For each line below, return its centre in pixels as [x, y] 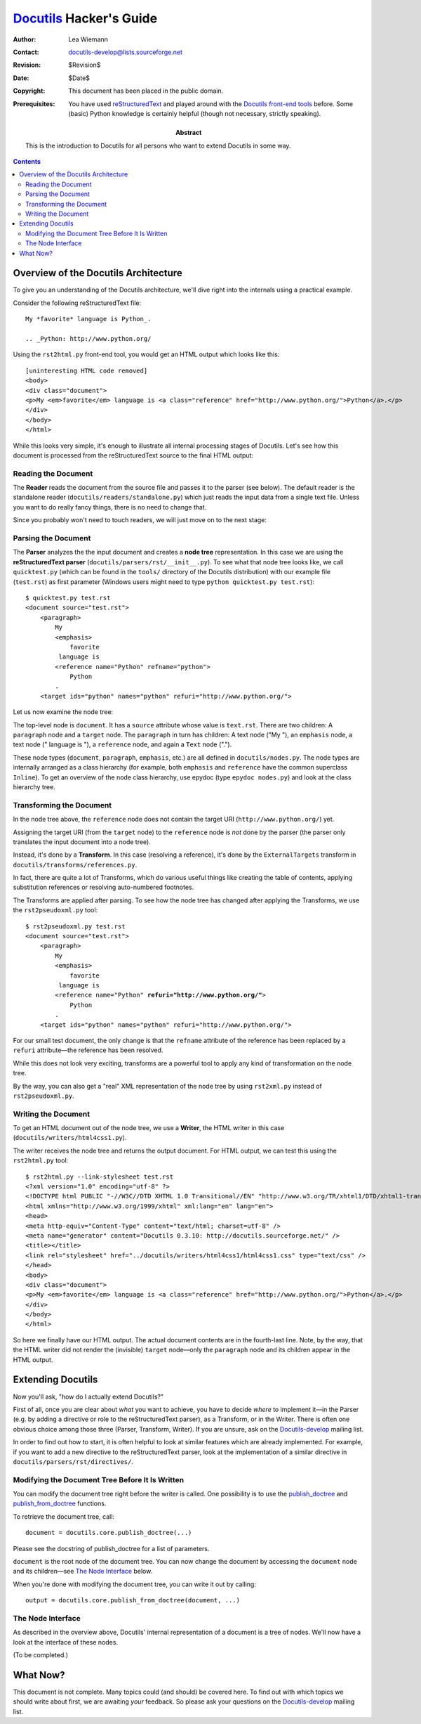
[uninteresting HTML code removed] [87, 370]
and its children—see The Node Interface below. [83, 1571]
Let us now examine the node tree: [63, 712]
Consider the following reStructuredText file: [77, 303]
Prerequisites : [34, 104]
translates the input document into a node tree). [82, 842]
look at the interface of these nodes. [66, 1642]
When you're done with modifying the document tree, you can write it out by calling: [134, 1584]
